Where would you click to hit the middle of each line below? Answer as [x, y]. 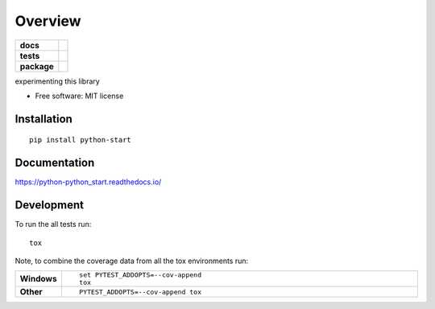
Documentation [55, 163]
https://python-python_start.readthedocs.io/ [88, 182]
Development [50, 205]
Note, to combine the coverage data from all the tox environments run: [132, 261]
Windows [38, 279]
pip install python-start [81, 140]
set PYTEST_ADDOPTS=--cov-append [140, 275]
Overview [48, 21]
